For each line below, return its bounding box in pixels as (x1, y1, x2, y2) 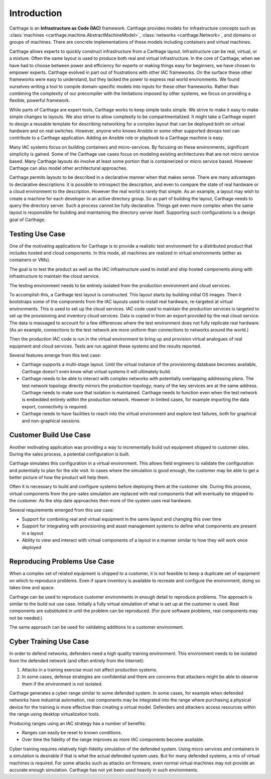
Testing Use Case (9, 230, 65, 238)
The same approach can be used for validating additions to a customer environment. (9, 624, 184, 630)
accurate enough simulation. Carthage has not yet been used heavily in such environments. (9, 766, 199, 773)
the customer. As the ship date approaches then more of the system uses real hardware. (9, 498, 192, 504)
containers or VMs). (9, 257, 51, 263)
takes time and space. (9, 585, 55, 591)
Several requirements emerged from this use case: (9, 507, 114, 513)
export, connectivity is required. (22, 403, 88, 409)
